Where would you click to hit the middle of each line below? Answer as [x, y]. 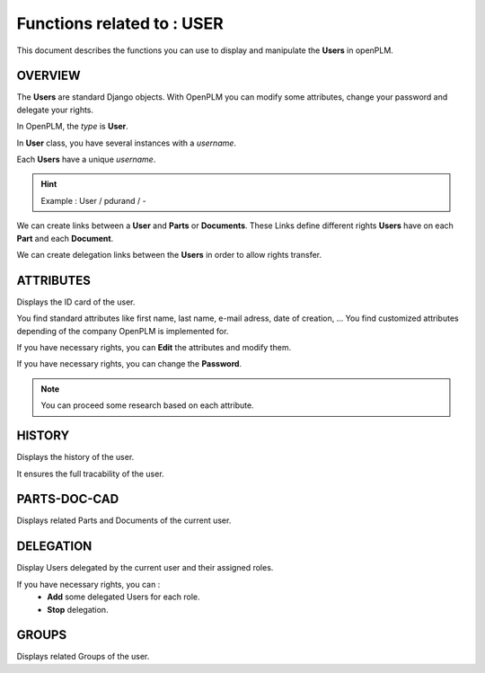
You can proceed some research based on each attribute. [148, 405]
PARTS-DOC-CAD [68, 499]
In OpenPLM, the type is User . [73, 127]
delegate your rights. [55, 110]
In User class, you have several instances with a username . [127, 143]
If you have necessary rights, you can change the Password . [129, 364]
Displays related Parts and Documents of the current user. [124, 520]
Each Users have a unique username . [86, 159]
